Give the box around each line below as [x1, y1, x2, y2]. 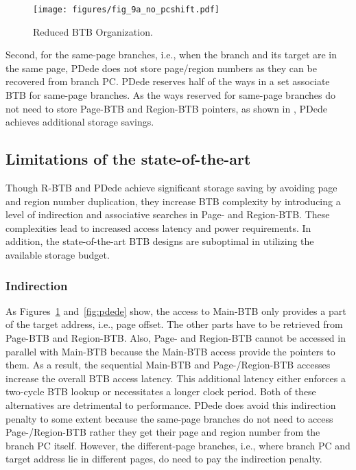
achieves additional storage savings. [5, 115, 154, 129]
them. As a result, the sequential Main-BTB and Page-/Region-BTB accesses [5, 357, 331, 372]
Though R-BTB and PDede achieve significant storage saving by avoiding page [5, 180, 337, 195]
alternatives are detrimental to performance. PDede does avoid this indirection [5, 397, 336, 412]
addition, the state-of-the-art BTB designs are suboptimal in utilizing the [5, 234, 314, 248]
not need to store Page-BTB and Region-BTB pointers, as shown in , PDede [5, 101, 327, 115]
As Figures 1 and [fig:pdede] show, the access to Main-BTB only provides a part [5, 303, 346, 318]
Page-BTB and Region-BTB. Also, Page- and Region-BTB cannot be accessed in [5, 330, 346, 344]
